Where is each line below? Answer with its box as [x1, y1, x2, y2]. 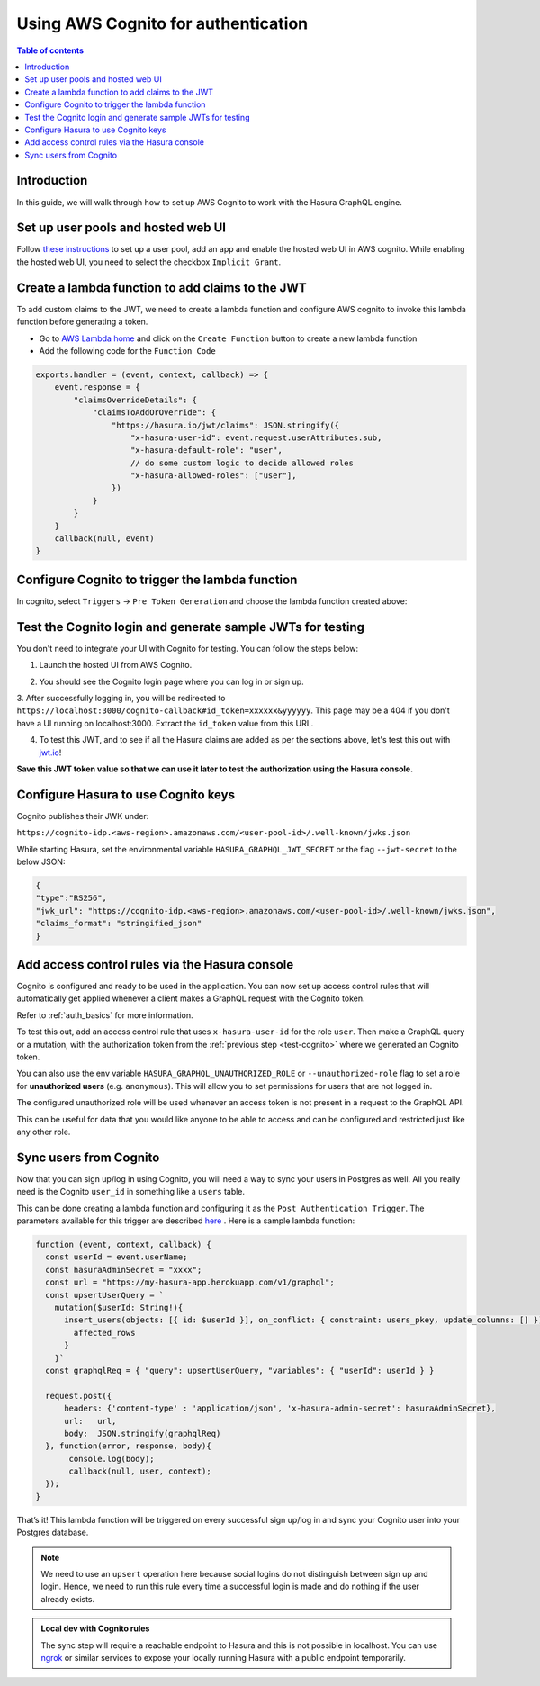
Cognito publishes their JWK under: [16, 810, 149, 821]
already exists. [40, 1593, 95, 1604]
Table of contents [16, 45, 85, 56]
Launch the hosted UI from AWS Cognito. [39, 660, 193, 671]
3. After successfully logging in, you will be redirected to [16, 692, 226, 703]
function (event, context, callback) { [35, 1240, 211, 1250]
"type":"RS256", [35, 893, 108, 904]
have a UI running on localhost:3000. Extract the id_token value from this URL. [16, 717, 314, 728]
